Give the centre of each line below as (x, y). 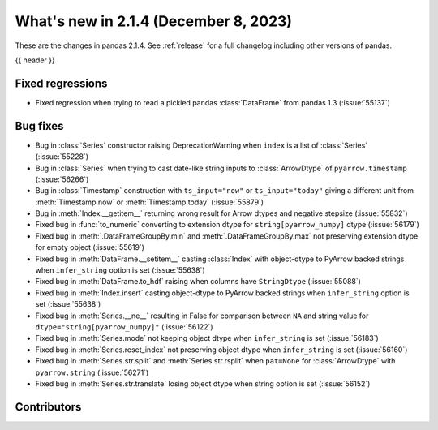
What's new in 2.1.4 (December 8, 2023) (153, 21)
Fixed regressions (61, 83)
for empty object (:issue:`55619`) (90, 247)
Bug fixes (39, 126)
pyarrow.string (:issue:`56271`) (92, 372)
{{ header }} (35, 60)
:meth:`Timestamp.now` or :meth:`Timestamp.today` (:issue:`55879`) (149, 202)
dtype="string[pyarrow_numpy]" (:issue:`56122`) (125, 327)
